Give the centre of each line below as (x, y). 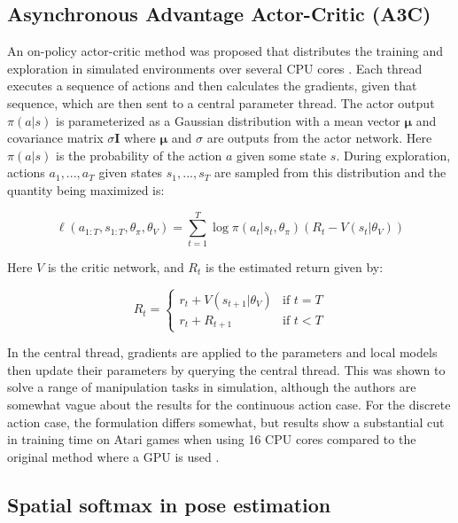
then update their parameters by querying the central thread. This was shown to (226, 369)
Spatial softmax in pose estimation (169, 504)
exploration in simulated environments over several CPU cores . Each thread (215, 68)
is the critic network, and (116, 266)
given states (131, 172)
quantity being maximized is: (86, 189)
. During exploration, (393, 155)
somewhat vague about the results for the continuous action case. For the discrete (229, 405)
